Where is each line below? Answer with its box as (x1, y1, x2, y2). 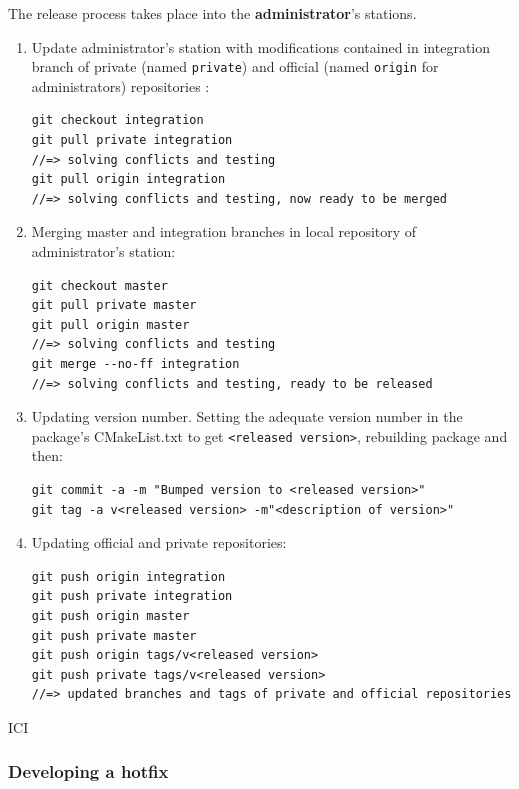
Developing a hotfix (8, 759, 169, 784)
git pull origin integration (31, 172, 226, 187)
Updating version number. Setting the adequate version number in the (31, 406, 463, 427)
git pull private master (31, 298, 197, 313)
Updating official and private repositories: (31, 532, 287, 553)
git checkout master (31, 278, 168, 293)
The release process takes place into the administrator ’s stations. (8, 3, 417, 23)
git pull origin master (31, 317, 190, 332)
